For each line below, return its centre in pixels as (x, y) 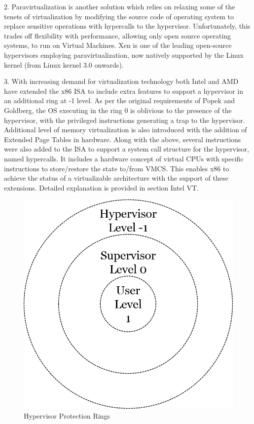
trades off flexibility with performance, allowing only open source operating (118, 35)
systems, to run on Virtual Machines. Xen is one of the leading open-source (118, 45)
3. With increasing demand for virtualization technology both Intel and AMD (121, 81)
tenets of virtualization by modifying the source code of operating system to (119, 16)
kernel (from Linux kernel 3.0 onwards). (64, 64)
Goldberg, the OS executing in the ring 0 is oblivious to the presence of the (118, 110)
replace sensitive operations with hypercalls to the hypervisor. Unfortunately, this (127, 26)
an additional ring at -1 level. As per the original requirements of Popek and (120, 100)
